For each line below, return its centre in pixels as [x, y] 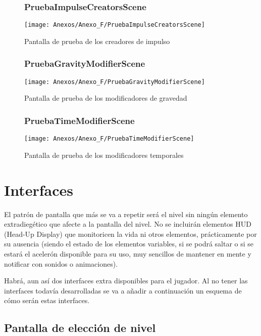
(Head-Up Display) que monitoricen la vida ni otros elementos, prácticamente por [130, 234]
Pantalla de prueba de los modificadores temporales [104, 155]
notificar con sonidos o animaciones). [61, 263]
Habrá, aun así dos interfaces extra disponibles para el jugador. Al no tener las [126, 281]
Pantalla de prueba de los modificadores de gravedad [106, 98]
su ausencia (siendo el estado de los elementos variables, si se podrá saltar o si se [129, 244]
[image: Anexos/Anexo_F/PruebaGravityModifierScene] [115, 82]
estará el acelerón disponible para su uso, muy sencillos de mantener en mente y [128, 253]
